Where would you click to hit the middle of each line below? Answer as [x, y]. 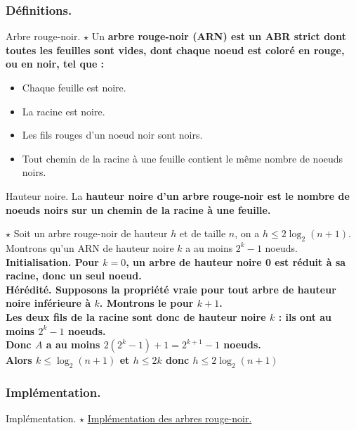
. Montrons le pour [146, 303]
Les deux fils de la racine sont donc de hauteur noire [136, 316]
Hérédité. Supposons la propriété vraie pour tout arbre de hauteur [171, 289]
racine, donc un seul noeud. [74, 276]
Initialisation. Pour [52, 261]
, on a [247, 233]
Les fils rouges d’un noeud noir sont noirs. [112, 135]
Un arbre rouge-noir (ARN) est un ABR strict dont [219, 36]
